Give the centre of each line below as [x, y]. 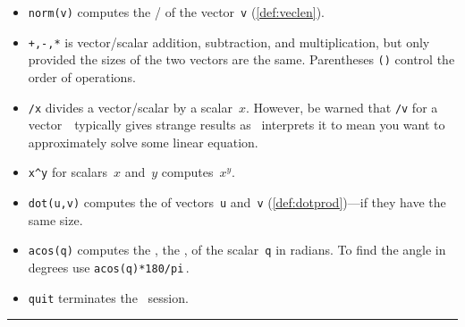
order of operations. [82, 76]
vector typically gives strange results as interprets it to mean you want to [237, 125]
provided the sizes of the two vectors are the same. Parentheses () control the [241, 59]
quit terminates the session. [108, 297]
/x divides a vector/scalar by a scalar [130, 107]
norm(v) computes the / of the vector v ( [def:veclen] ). [176, 12]
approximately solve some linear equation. [143, 142]
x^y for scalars [68, 172]
